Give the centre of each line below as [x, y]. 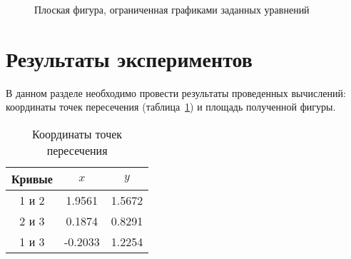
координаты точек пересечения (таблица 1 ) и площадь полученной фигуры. [171, 107]
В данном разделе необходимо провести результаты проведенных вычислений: [176, 92]
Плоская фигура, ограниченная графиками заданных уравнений [172, 9]
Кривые [32, 178]
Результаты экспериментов [129, 58]
